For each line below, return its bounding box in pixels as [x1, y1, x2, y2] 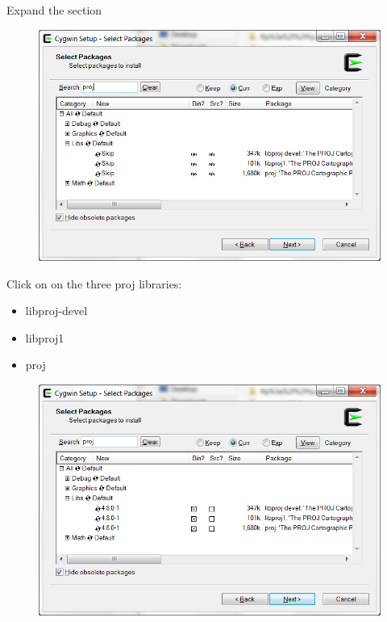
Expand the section [6, 2, 102, 18]
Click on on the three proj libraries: [6, 275, 182, 292]
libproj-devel [25, 302, 88, 319]
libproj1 [25, 329, 64, 346]
